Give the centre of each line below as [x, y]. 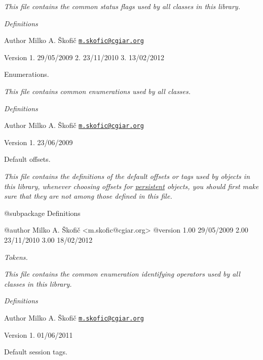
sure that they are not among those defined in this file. [88, 196]
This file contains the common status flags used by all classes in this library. [122, 6]
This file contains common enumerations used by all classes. [98, 91]
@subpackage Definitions [42, 213]
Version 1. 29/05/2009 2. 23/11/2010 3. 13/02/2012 [84, 57]
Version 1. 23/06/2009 [39, 142]
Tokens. [16, 257]
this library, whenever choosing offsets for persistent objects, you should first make [131, 186]
